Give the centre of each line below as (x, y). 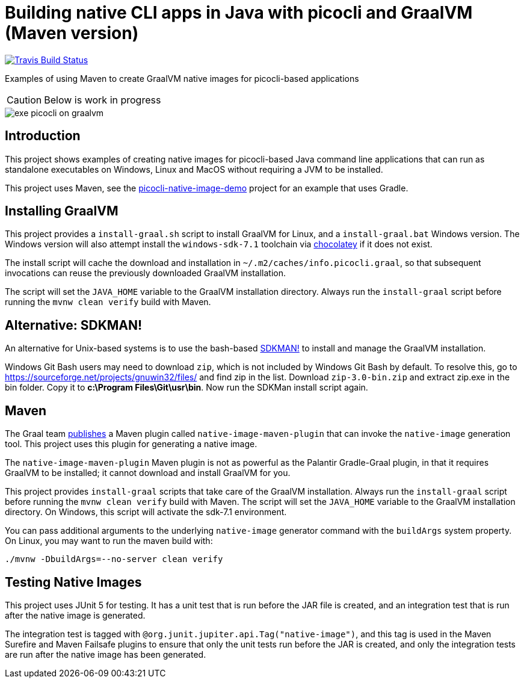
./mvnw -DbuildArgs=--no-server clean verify (114, 559)
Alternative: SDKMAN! (74, 325)
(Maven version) (72, 33)
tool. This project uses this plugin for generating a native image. (131, 444)
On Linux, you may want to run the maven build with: (109, 541)
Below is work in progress (103, 100)
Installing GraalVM (62, 211)
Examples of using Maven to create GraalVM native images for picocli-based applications (182, 78)
